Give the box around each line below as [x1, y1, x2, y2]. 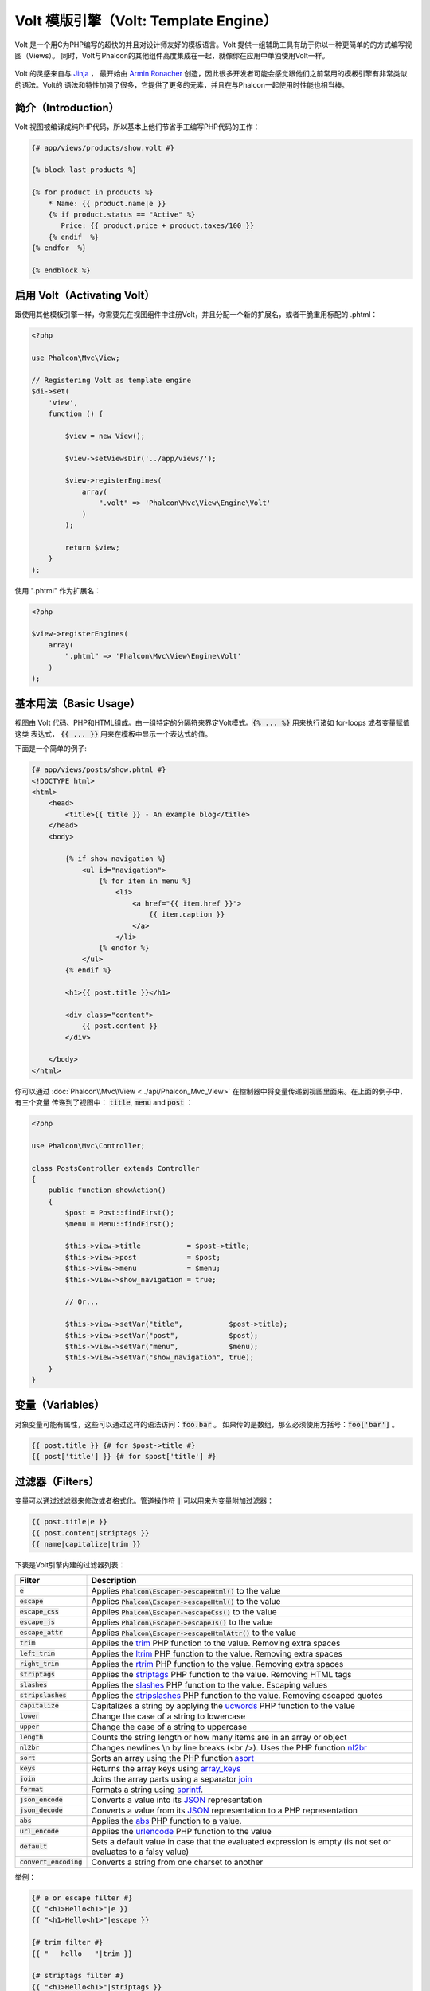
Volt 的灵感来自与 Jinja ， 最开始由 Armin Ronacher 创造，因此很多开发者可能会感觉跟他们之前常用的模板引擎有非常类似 [14, 68, 408, 79]
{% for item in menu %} [98, 877, 191, 886]
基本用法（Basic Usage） [14, 697, 141, 710]
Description [91, 1574, 137, 1586]
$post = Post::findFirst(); [64, 1208, 175, 1218]
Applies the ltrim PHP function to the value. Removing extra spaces [91, 1648, 342, 1659]
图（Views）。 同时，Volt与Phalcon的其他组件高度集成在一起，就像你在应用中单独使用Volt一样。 [14, 50, 330, 60]
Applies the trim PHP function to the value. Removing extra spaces [91, 1637, 341, 1649]
